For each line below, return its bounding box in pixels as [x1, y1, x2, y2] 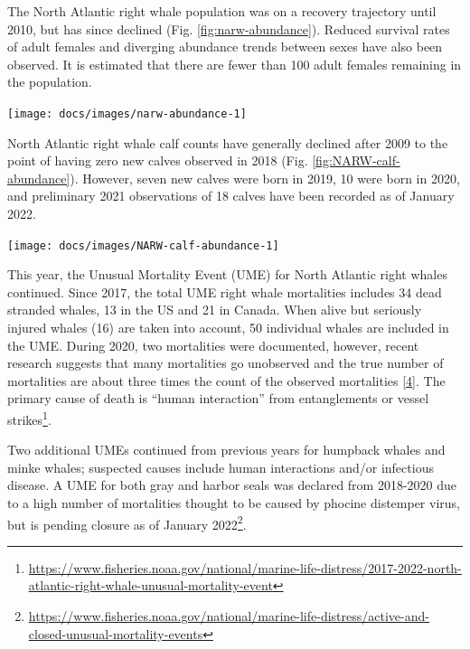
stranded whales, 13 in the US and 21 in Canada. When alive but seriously [7, 300, 422, 319]
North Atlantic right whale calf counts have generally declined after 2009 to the [7, 133, 448, 152]
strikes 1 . [7, 408, 52, 428]
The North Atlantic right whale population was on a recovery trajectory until [7, 2, 437, 20]
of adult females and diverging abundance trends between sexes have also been [7, 37, 443, 56]
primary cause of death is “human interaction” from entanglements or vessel [7, 389, 429, 408]
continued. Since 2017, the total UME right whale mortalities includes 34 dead [7, 282, 442, 301]
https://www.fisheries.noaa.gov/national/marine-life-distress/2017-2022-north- [28, 558, 462, 577]
